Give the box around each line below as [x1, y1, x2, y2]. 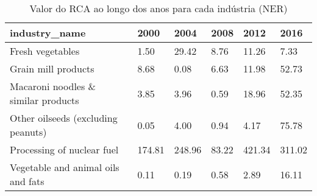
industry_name [10, 26, 86, 40]
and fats [10, 174, 45, 188]
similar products [10, 93, 79, 107]
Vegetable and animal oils [10, 160, 119, 174]
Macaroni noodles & [10, 79, 96, 93]
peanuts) [10, 125, 47, 139]
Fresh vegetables [10, 44, 80, 58]
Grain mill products [10, 61, 94, 75]
